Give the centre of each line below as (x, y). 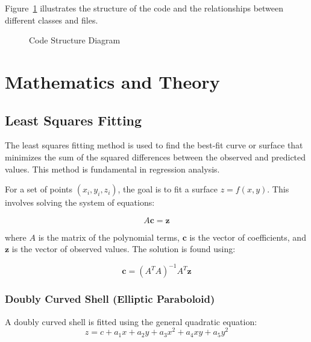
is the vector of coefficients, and (248, 237)
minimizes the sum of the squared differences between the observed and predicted (155, 157)
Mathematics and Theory (112, 81)
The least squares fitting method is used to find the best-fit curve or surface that (154, 145)
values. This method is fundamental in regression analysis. (112, 169)
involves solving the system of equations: (80, 202)
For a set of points (39, 189)
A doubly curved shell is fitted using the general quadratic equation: (131, 321)
